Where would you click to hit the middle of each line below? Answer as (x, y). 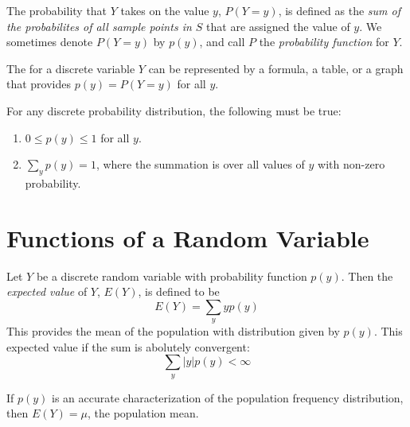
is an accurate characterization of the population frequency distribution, (228, 397)
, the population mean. (143, 413)
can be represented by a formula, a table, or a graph (276, 68)
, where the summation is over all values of (200, 164)
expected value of (47, 291)
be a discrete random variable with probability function (172, 276)
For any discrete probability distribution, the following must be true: (174, 110)
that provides (39, 84)
